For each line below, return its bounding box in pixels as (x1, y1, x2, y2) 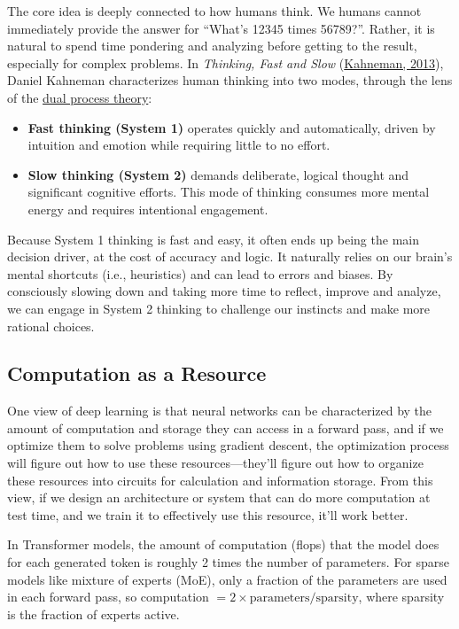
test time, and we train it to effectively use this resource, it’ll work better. (7, 505, 408, 524)
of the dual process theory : (7, 88, 152, 106)
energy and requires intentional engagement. (27, 199, 268, 218)
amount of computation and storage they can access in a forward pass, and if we (7, 418, 444, 437)
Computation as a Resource (7, 360, 267, 387)
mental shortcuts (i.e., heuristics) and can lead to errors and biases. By (7, 264, 393, 283)
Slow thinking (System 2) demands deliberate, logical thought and (27, 165, 409, 183)
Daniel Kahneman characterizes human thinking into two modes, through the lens (7, 71, 453, 89)
